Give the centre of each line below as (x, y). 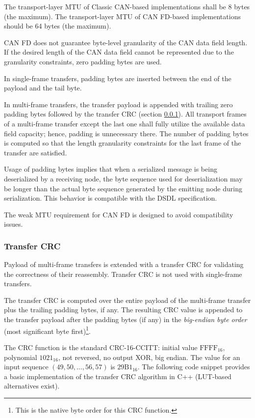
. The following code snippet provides (194, 367)
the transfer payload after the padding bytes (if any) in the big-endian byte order (126, 319)
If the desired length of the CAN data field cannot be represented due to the (119, 52)
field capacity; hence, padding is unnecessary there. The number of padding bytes (126, 133)
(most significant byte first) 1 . (47, 330)
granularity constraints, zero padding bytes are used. (83, 61)
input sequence (26, 367)
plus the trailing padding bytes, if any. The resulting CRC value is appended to (123, 310)
